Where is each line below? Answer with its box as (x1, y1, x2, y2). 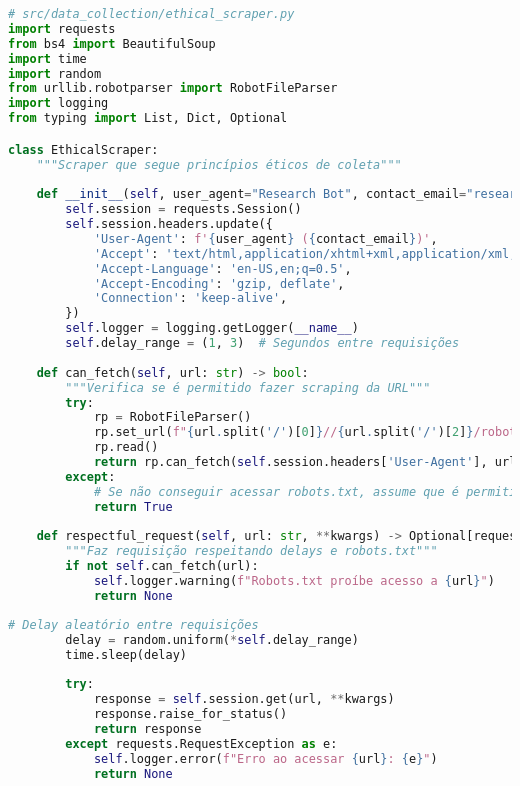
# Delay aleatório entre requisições (8, 617, 259, 632)
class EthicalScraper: (8, 142, 159, 157)
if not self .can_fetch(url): (65, 559, 259, 574)
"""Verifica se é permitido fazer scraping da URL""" (65, 380, 431, 395)
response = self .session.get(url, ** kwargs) (93, 692, 395, 707)
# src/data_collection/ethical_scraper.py (8, 7, 295, 21)
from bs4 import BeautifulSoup (8, 36, 216, 51)
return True (93, 499, 173, 514)
